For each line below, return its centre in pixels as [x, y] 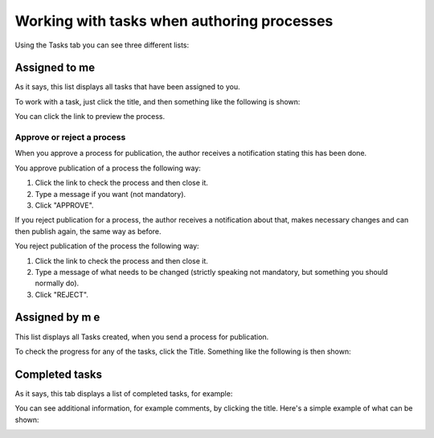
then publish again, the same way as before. [88, 231]
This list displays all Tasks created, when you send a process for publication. [142, 337]
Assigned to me [55, 68]
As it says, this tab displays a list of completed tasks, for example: [124, 393]
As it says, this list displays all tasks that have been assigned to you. [127, 87]
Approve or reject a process [70, 137]
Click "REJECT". [61, 294]
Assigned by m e [57, 317]
